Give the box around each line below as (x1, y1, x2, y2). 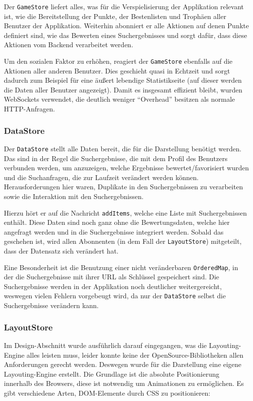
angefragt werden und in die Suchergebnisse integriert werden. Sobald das (4, 226, 224, 237)
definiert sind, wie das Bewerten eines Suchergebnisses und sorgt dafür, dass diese (4, 30, 247, 40)
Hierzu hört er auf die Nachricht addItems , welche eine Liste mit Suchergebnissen (4, 207, 247, 218)
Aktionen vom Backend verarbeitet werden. (4, 39, 133, 50)
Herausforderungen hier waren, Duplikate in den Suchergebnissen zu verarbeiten (4, 182, 243, 192)
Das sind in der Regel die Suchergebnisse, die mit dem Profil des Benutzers (4, 153, 228, 163)
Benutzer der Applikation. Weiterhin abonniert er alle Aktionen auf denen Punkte (4, 20, 249, 31)
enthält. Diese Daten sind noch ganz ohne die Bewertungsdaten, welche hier (4, 217, 230, 227)
